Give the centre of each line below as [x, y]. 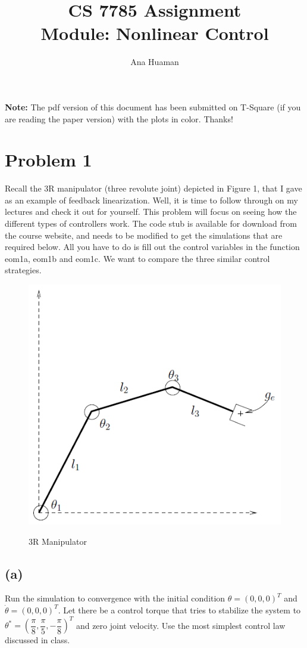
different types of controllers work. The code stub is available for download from [151, 223]
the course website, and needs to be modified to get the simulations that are [144, 235]
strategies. [23, 270]
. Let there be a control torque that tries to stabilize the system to [179, 610]
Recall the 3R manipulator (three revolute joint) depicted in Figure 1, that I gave [153, 188]
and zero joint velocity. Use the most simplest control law [181, 625]
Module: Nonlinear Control [155, 33]
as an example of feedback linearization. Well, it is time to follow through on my [151, 200]
